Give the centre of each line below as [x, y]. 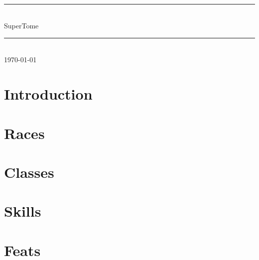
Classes [29, 172]
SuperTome [21, 26]
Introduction [48, 94]
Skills [23, 211]
